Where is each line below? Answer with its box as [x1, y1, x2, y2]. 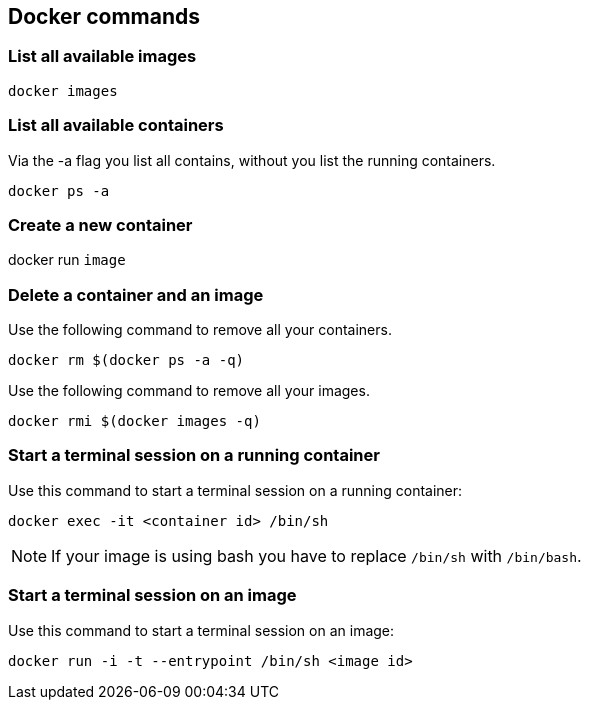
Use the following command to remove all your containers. [8, 321, 392, 339]
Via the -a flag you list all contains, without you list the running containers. [8, 151, 496, 169]
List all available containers [8, 115, 224, 136]
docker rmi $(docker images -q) [8, 413, 261, 430]
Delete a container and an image [8, 284, 264, 305]
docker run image [8, 251, 126, 269]
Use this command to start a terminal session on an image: [8, 621, 395, 639]
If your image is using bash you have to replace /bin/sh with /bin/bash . [51, 545, 582, 566]
